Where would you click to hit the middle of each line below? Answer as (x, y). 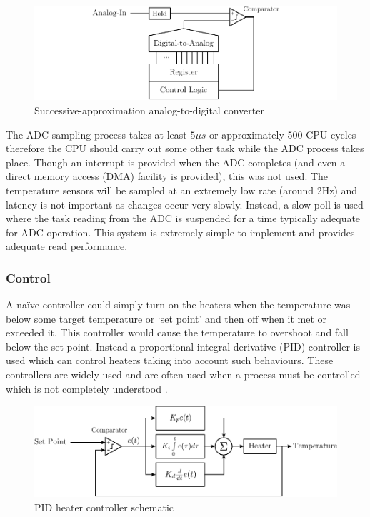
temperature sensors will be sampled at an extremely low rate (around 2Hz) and (182, 190)
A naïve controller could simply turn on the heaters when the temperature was (178, 305)
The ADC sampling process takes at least (96, 134)
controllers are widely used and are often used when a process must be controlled (183, 375)
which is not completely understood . (87, 388)
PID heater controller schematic (104, 507)
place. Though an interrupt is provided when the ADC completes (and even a (176, 162)
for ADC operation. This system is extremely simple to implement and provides (180, 232)
